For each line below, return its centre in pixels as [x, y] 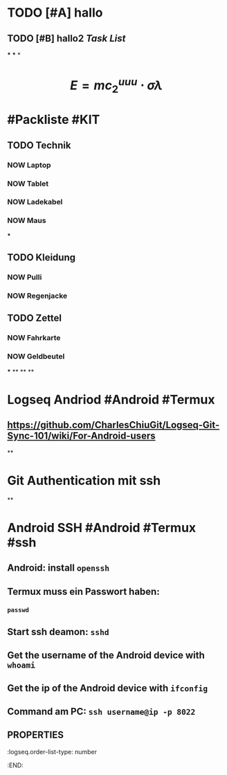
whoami [21, 665]
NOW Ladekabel [35, 202]
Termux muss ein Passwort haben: [84, 591]
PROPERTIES [36, 735]
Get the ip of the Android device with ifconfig [108, 688]
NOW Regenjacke [37, 296]
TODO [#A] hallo [55, 13]
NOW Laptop [29, 165]
